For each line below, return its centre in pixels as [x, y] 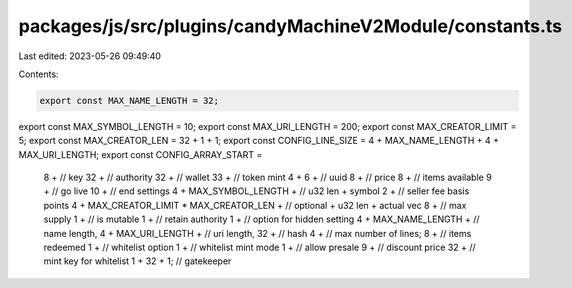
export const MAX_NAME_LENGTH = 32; [129, 100]
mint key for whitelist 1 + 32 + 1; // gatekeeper [137, 261]
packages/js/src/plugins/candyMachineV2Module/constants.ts [290, 26]
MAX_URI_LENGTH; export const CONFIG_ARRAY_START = [140, 154]
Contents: [38, 74]
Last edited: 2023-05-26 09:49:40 [90, 56]
